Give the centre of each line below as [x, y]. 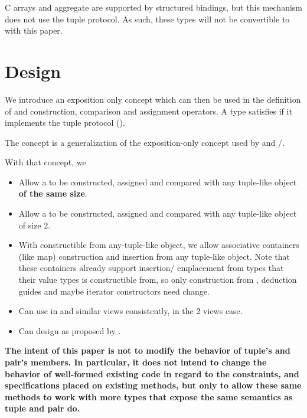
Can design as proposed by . [70, 330]
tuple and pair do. [43, 408]
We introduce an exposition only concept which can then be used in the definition [153, 99]
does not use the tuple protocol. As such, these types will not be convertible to [147, 19]
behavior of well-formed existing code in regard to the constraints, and [152, 373]
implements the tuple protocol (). [65, 123]
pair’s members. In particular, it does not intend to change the [136, 362]
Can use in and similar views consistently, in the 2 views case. [130, 311]
